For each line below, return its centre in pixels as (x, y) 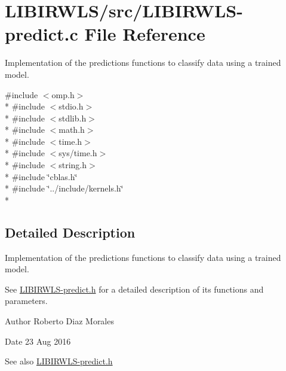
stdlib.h (73, 118)
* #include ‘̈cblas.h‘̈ (41, 176)
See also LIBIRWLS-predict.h (59, 361)
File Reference (145, 34)
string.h (73, 165)
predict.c (41, 34)
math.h (72, 130)
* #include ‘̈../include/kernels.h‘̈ (64, 188)
